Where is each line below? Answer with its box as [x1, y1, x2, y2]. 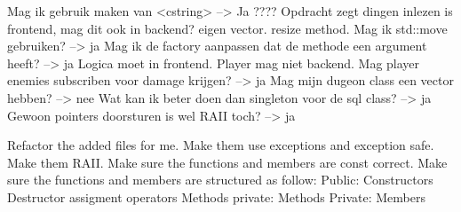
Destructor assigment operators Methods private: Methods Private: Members [7, 187, 425, 206]
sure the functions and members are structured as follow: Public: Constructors [7, 170, 433, 189]
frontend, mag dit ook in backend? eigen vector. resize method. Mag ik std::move [7, 19, 448, 37]
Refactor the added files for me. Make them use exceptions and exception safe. [7, 136, 434, 154]
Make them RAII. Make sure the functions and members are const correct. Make [7, 153, 448, 171]
